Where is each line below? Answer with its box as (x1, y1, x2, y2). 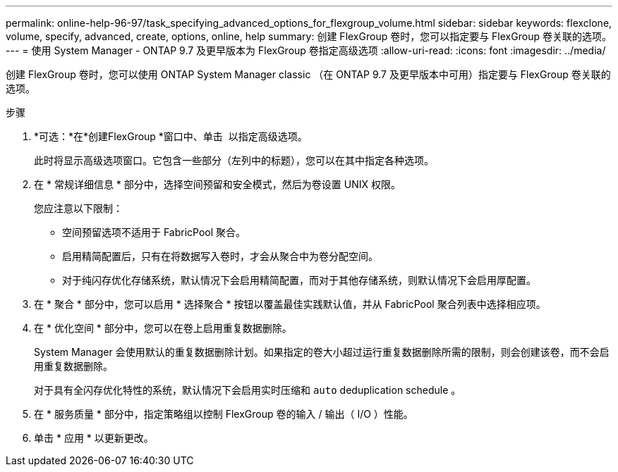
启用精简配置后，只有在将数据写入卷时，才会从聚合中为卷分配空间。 (62, 250, 378, 262)
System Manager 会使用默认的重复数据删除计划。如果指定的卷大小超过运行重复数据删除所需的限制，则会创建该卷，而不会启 (34, 346, 610, 358)
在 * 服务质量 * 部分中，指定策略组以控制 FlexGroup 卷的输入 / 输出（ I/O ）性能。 (34, 408, 413, 420)
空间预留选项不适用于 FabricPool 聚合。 (62, 226, 246, 238)
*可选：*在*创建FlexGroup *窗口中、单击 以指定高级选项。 (34, 130, 308, 142)
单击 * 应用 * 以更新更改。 (34, 432, 154, 444)
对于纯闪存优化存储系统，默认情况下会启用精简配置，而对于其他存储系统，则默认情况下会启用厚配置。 (62, 274, 536, 286)
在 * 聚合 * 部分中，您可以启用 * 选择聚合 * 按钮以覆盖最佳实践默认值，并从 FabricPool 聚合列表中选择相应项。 (34, 298, 546, 310)
